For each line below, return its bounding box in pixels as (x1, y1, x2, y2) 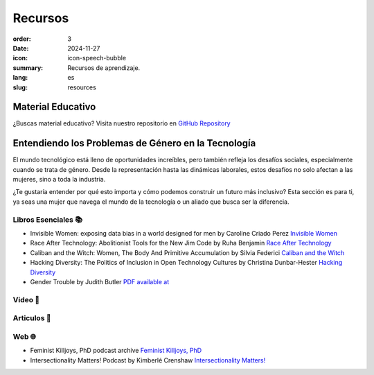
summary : (12, 63, 44, 72)
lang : (12, 73, 28, 82)
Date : (12, 44, 29, 52)
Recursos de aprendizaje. (67, 63, 141, 72)
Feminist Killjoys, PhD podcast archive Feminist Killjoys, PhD (30, 347, 202, 355)
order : (12, 35, 31, 43)
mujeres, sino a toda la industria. (12, 175, 106, 184)
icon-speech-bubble (67, 54, 127, 62)
